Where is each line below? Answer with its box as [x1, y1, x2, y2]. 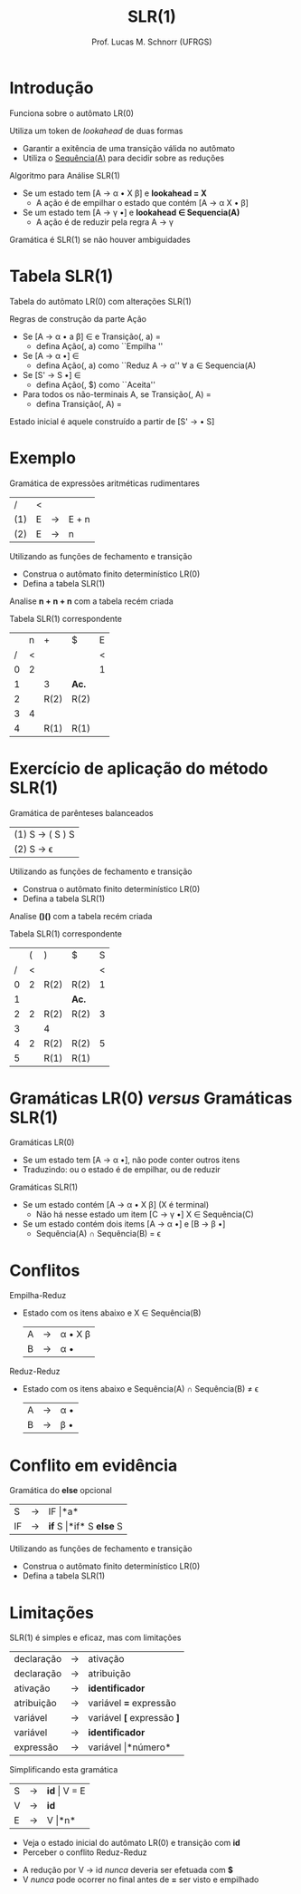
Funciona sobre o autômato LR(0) [9, 107, 134, 119]
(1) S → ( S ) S [14, 828, 75, 840]
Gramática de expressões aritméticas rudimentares [9, 478, 201, 489]
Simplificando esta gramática [9, 1764, 118, 1775]
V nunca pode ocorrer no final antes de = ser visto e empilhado [22, 1874, 259, 1885]
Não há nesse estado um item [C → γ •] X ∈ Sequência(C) [35, 1209, 255, 1220]
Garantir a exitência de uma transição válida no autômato [22, 142, 235, 153]
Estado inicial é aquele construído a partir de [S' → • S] [9, 415, 215, 427]
